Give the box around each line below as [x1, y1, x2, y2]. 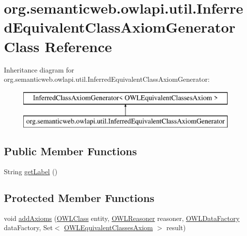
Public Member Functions [4, 144, 137, 159]
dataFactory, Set [4, 222, 53, 233]
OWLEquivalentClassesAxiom [64, 222, 153, 233]
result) [166, 222, 186, 233]
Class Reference [4, 36, 112, 56]
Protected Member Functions [4, 190, 155, 205]
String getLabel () [4, 166, 58, 177]
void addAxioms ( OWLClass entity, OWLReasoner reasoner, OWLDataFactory [4, 213, 240, 223]
